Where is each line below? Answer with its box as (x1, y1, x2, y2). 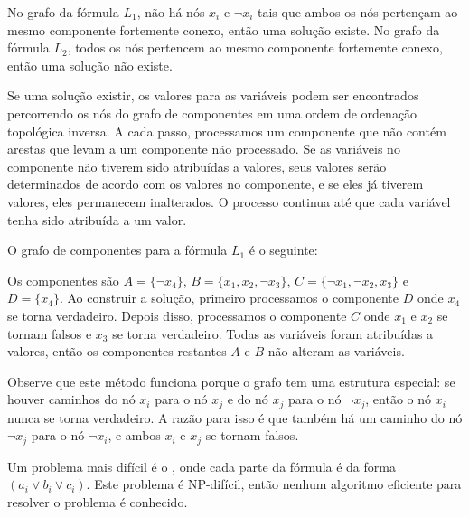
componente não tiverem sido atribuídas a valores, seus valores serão (7, 156, 387, 175)
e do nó (227, 390, 268, 409)
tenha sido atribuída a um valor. (7, 210, 187, 229)
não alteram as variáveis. (267, 342, 405, 361)
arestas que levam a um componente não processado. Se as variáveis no (7, 139, 400, 158)
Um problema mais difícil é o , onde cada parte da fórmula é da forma (7, 456, 396, 475)
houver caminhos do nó (7, 390, 136, 409)
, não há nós (136, 3, 205, 21)
